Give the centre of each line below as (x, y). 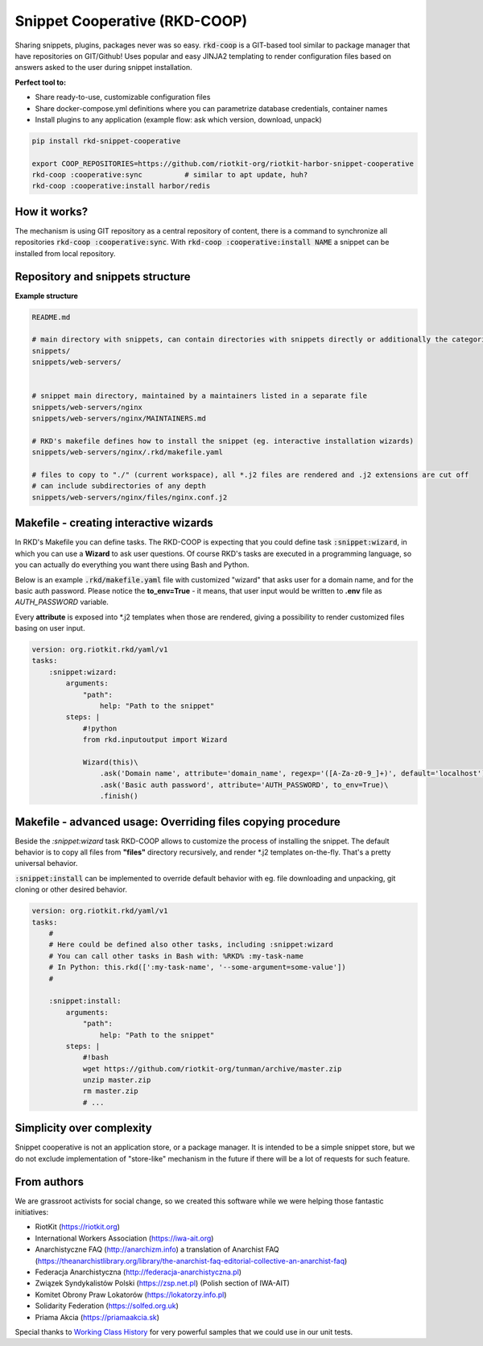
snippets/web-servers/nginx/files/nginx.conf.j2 (130, 497)
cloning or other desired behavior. (71, 889)
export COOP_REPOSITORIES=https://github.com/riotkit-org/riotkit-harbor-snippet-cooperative (223, 164)
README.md (51, 317)
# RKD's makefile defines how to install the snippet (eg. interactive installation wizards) (223, 441)
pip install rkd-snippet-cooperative (106, 141)
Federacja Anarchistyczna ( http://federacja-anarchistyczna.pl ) (138, 1272)
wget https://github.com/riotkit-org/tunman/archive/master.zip (212, 1069)
